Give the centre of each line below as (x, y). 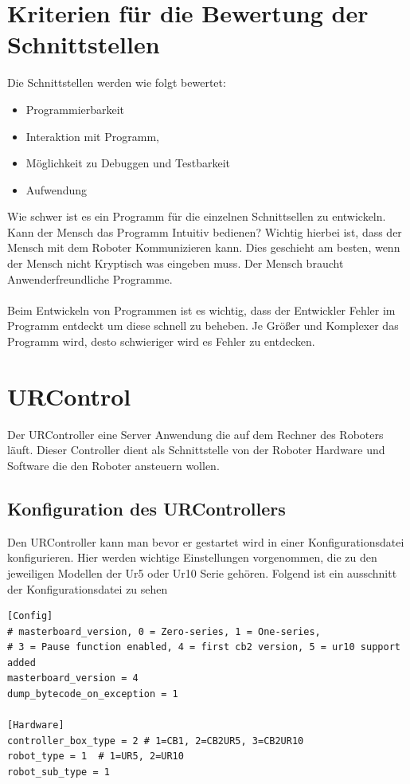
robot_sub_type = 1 (59, 772)
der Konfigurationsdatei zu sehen (88, 588)
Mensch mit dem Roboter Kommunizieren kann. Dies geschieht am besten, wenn (204, 247)
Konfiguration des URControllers (146, 508)
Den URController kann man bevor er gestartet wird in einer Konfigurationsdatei (206, 541)
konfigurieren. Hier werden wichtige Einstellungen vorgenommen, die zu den (192, 557)
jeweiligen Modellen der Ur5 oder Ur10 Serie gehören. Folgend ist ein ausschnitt (202, 572)
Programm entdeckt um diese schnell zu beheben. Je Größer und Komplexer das (203, 325)
